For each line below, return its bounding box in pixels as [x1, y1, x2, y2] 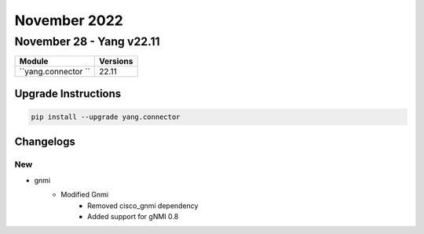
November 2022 [14, 12, 123, 29]
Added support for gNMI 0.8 [87, 211, 179, 221]
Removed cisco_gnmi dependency [87, 200, 199, 211]
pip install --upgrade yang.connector [31, 113, 181, 121]
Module [19, 56, 49, 67]
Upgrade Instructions [14, 87, 122, 100]
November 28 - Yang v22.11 [14, 34, 160, 49]
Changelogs [14, 135, 76, 149]
